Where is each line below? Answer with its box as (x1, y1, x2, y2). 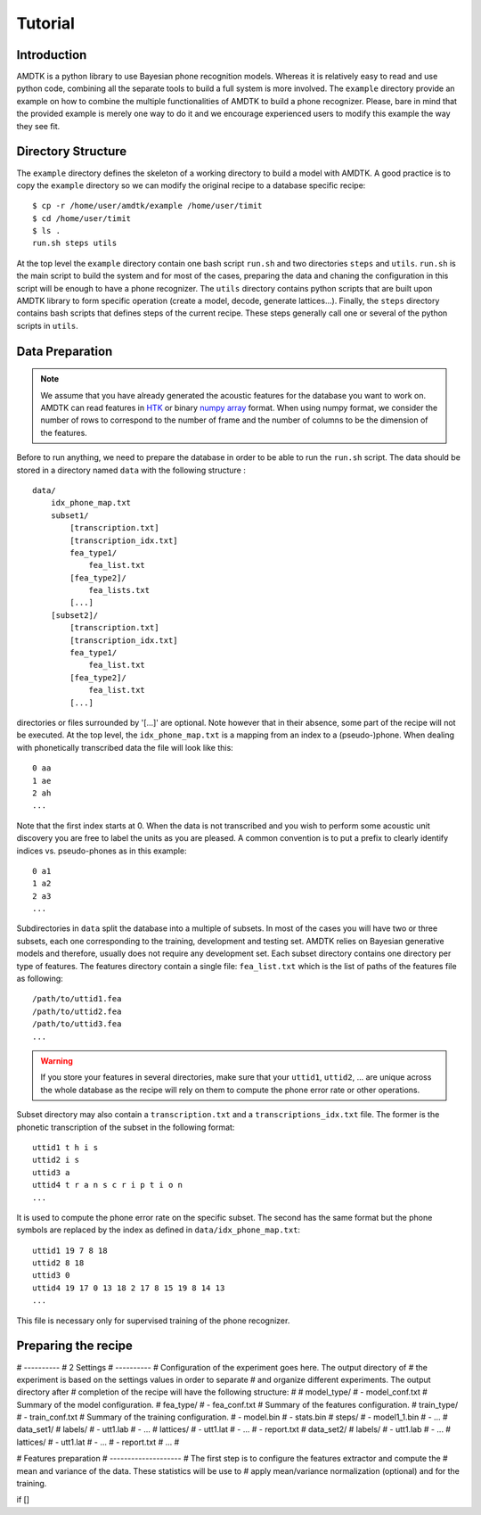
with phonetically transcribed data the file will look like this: (16, 742, 233, 753)
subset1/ (50, 510, 89, 521)
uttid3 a (32, 1167, 70, 1177)
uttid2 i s (32, 1155, 80, 1165)
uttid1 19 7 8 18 (32, 1245, 108, 1256)
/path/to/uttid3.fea (32, 1019, 122, 1029)
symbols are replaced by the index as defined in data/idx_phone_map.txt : (16, 1224, 301, 1235)
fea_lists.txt (88, 585, 151, 596)
